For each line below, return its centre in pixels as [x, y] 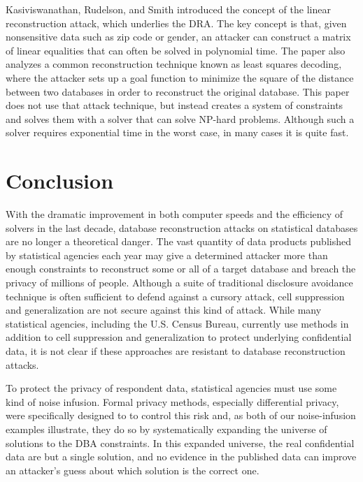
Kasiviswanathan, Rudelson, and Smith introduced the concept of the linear [168, 9]
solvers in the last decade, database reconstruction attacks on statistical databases [182, 227]
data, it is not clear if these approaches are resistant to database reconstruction [176, 351]
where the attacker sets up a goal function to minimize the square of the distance [180, 77]
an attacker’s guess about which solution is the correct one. [133, 470]
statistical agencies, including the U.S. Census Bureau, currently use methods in [177, 323]
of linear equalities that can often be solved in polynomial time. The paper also [176, 50]
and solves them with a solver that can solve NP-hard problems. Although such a [180, 118]
